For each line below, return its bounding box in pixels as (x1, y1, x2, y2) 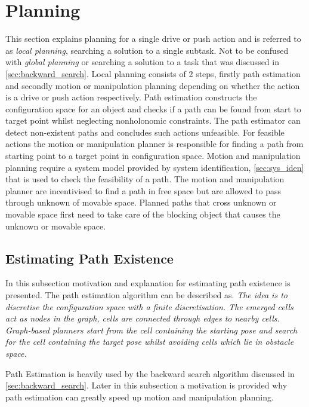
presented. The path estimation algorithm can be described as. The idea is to (5, 289, 288, 301)
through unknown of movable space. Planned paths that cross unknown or (5, 196, 277, 209)
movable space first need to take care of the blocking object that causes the (5, 208, 280, 221)
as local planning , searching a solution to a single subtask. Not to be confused (5, 44, 289, 56)
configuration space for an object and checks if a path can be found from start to (5, 102, 301, 115)
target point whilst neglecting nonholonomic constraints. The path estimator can (5, 114, 301, 127)
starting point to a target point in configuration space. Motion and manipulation (5, 149, 301, 162)
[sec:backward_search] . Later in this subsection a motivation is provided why (5, 379, 288, 391)
